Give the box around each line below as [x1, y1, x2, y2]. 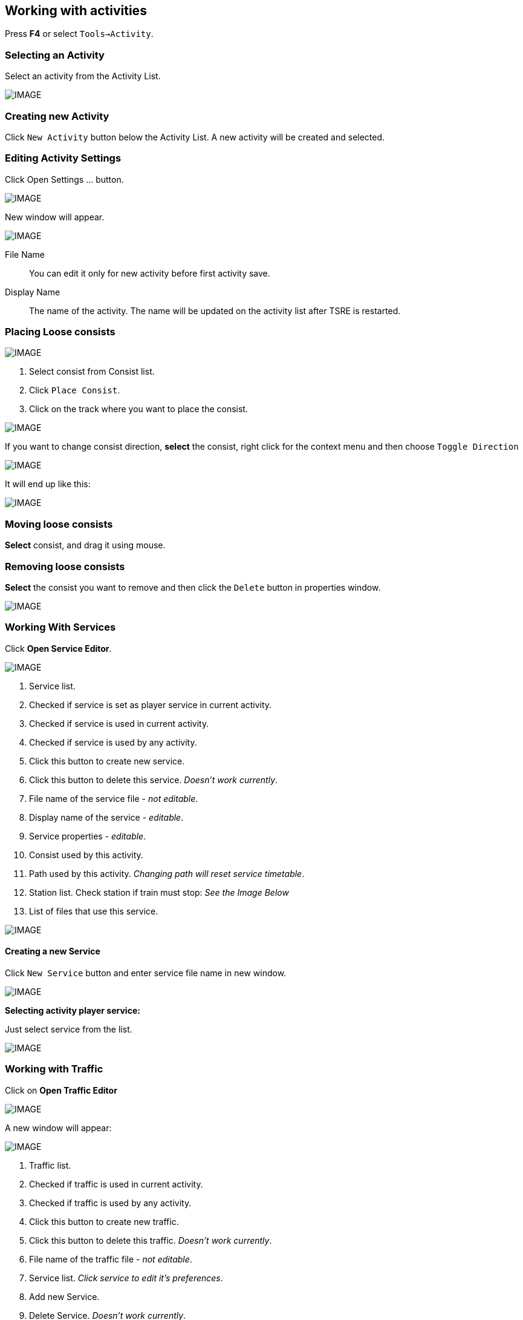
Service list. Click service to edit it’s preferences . [29, 1272, 223, 1283]
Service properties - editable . [29, 830, 146, 841]
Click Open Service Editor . [5, 643, 112, 654]
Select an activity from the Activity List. [5, 71, 161, 82]
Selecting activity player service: [5, 1005, 140, 1016]
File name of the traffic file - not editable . [29, 1253, 192, 1264]
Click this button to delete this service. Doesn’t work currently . [29, 774, 278, 785]
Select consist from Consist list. [29, 366, 155, 377]
